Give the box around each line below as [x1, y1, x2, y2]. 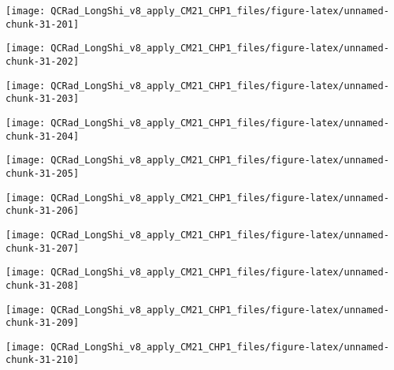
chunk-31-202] [6, 55, 80, 67]
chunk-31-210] [6, 354, 80, 366]
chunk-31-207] [6, 242, 80, 254]
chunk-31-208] [6, 279, 80, 291]
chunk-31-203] [6, 93, 80, 105]
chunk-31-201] [6, 18, 80, 30]
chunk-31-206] [6, 205, 80, 217]
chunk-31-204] [6, 130, 80, 142]
